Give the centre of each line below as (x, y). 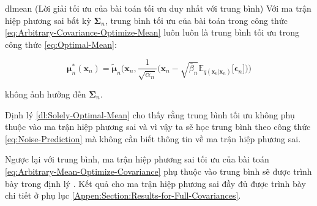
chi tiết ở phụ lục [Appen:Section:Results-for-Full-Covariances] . (123, 195)
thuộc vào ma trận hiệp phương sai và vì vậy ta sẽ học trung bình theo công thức (158, 127)
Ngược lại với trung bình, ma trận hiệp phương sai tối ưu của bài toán (137, 159)
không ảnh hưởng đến (46, 93)
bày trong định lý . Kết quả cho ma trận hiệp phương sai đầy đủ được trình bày (155, 183)
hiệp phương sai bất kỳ (48, 20)
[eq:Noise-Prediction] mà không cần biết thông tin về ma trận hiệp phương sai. (153, 138)
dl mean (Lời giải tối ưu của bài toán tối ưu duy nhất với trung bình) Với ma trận (158, 8)
